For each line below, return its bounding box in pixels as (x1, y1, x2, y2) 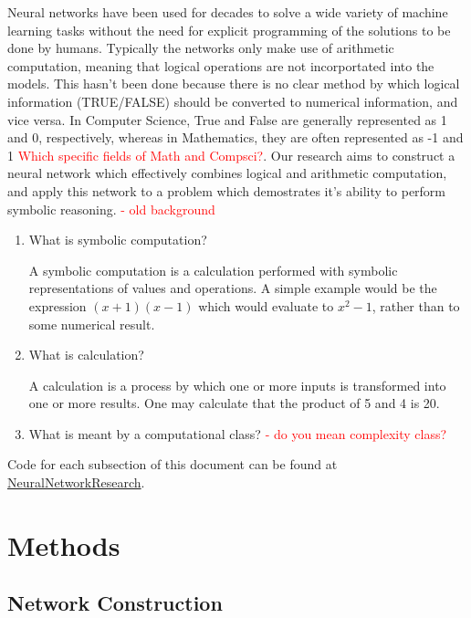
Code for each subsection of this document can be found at (7, 455, 338, 474)
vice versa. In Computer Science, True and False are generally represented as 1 (7, 110, 447, 129)
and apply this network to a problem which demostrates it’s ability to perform (7, 181, 446, 200)
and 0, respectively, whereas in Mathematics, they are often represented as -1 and (7, 128, 464, 147)
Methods (7, 526, 120, 563)
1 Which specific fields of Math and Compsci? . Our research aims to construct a (7, 145, 455, 164)
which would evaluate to (198, 296, 334, 315)
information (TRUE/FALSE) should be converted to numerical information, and (7, 91, 458, 110)
